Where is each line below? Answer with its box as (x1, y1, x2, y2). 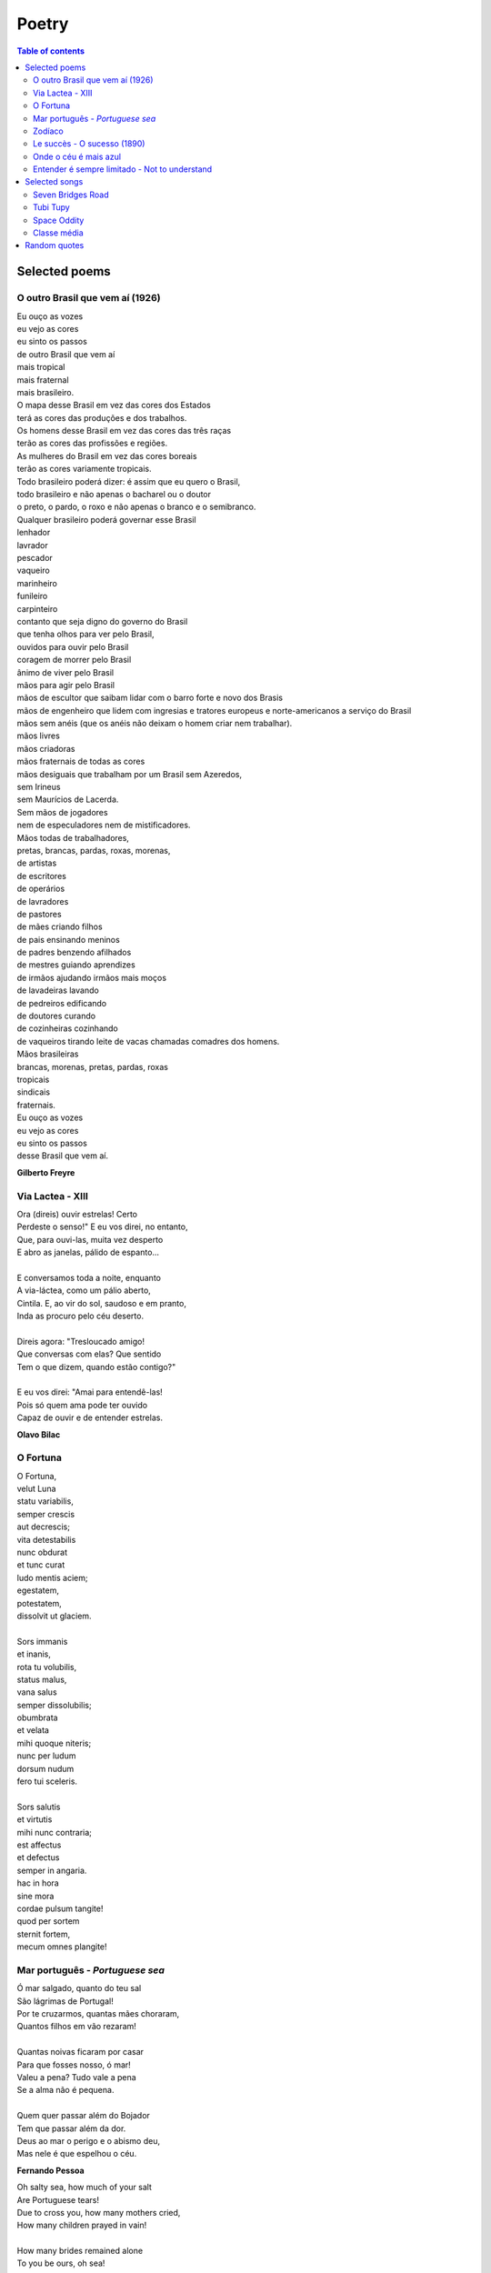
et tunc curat (16, 1559, 65, 1570)
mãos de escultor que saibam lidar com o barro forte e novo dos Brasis (16, 692, 284, 704)
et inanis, (16, 1648, 52, 1659)
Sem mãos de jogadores (16, 806, 108, 817)
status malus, (16, 1674, 67, 1685)
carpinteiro (16, 603, 58, 614)
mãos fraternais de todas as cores (16, 756, 145, 767)
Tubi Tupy (33, 202, 70, 213)
